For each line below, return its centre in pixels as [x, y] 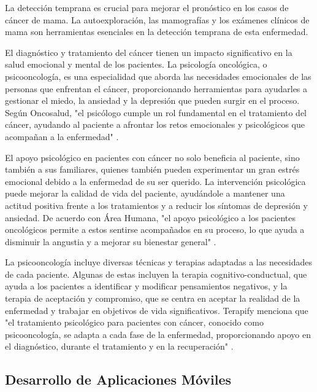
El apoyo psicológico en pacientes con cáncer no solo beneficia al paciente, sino [152, 157]
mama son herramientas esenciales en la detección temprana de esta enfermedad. [157, 32]
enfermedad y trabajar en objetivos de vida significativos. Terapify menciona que [157, 310]
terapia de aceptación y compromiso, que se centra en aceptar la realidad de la [153, 298]
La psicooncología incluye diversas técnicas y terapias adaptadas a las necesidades [159, 262]
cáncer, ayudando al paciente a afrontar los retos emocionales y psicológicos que [155, 124]
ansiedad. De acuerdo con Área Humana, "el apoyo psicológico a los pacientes [150, 217]
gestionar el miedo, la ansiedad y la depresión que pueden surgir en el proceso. [152, 100]
